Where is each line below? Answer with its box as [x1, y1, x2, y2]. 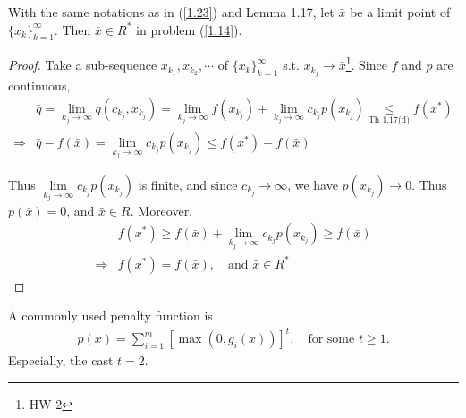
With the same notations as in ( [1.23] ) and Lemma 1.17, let [8, 3, 335, 21]
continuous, [8, 76, 71, 95]
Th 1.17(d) [368, 115, 410, 125]
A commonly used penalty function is [8, 306, 213, 325]
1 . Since [345, 53, 387, 74]
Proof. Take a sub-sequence [8, 55, 157, 74]
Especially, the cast [8, 351, 114, 370]
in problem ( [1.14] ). [136, 20, 242, 38]
